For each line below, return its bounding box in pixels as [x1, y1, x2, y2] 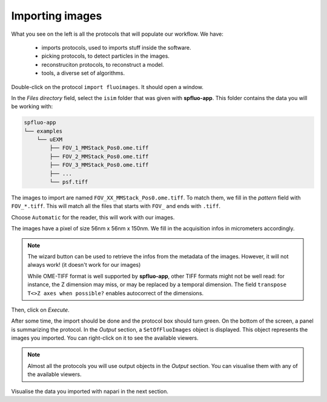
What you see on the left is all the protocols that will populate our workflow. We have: [11, 30, 223, 38]
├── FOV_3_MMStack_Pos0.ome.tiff [49, 161, 149, 169]
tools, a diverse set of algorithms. [41, 70, 125, 77]
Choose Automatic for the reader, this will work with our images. [11, 213, 175, 221]
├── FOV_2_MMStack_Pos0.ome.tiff [49, 153, 149, 160]
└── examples [24, 127, 63, 135]
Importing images [11, 9, 102, 22]
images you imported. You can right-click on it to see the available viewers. [11, 334, 199, 342]
